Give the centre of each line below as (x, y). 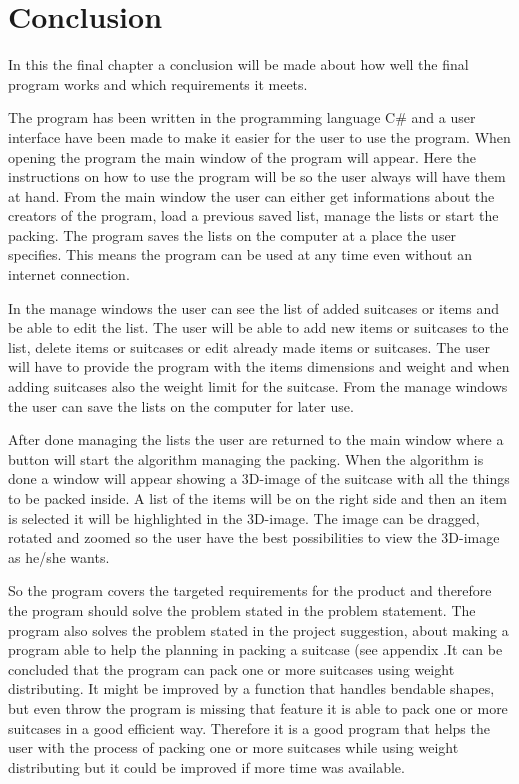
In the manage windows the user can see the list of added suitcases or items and (254, 307)
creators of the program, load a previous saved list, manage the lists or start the (253, 215)
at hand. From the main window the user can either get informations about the (251, 195)
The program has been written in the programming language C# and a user (242, 117)
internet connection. (69, 274)
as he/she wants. (59, 556)
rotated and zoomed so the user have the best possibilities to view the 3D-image (254, 537)
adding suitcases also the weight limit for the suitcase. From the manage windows (258, 386)
